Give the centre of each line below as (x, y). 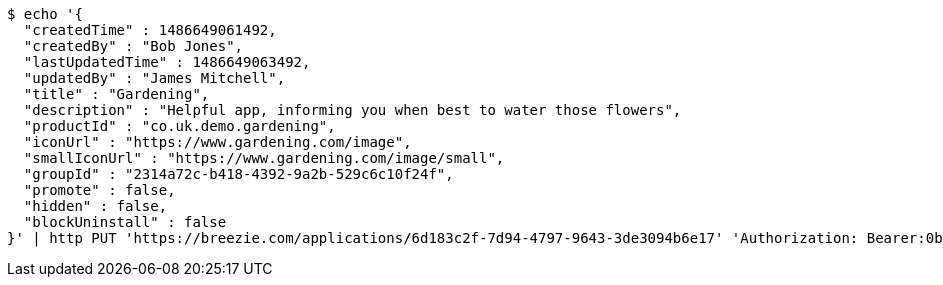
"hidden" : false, (95, 206)
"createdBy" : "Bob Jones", (133, 46)
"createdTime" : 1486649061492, (150, 30)
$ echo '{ (45, 14)
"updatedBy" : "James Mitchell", (154, 78)
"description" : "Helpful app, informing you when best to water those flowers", (352, 110)
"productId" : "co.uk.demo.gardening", (179, 126)
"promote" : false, (99, 190)
